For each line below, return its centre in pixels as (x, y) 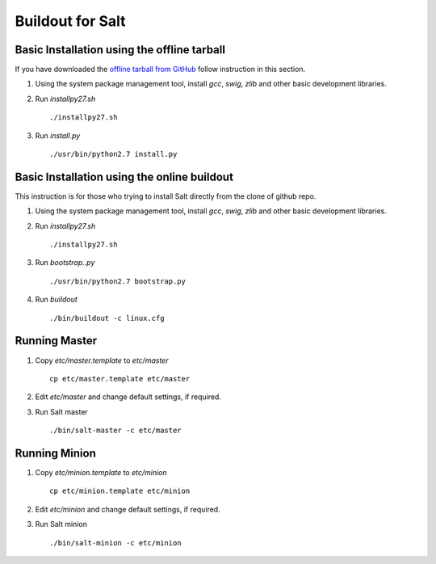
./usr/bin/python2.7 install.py (113, 154)
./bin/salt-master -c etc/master (115, 431)
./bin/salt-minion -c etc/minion (115, 543)
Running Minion (55, 453)
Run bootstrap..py (65, 263)
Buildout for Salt (70, 21)
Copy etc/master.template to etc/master (102, 360)
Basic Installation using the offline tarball (120, 50)
